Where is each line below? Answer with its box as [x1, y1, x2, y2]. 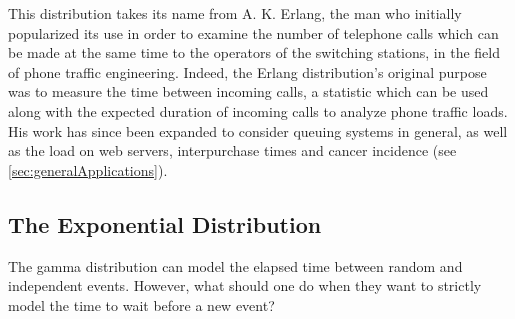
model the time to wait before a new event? [8, 294, 275, 315]
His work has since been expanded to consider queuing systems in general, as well [8, 120, 508, 141]
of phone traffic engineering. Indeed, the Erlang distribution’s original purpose [8, 61, 487, 82]
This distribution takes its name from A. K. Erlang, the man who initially [8, 3, 462, 23]
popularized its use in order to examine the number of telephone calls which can [8, 22, 499, 43]
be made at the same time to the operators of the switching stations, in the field [8, 42, 500, 63]
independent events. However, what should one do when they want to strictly [8, 275, 482, 296]
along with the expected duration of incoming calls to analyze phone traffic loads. [8, 100, 508, 121]
